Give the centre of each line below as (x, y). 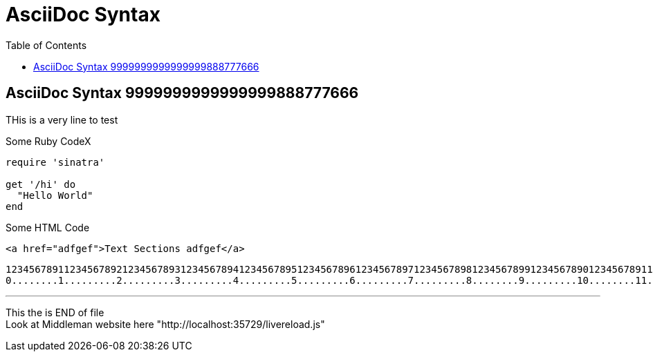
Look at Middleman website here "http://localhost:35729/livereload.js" (165, 324)
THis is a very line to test (62, 119)
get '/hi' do (41, 184)
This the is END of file (55, 312)
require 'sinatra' (55, 162)
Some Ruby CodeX (48, 141)
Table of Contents (46, 45)
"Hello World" (55, 195)
